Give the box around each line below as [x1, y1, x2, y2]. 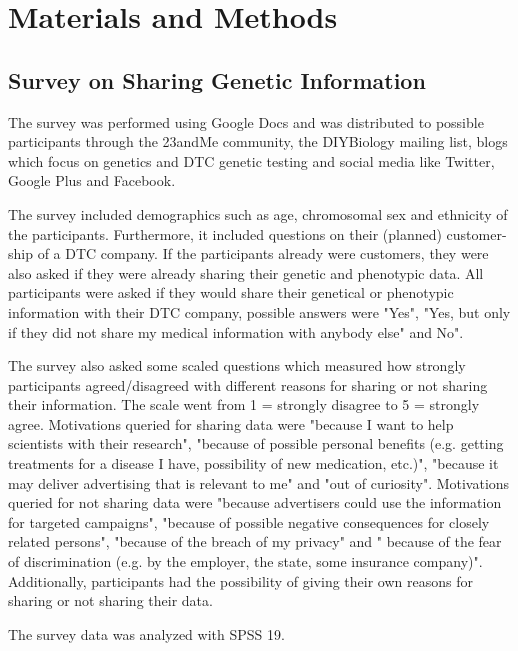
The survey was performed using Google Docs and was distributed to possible [8, 111, 484, 132]
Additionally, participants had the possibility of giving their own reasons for [8, 570, 473, 591]
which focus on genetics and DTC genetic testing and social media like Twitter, [8, 150, 495, 171]
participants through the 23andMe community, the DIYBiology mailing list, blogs [8, 131, 508, 152]
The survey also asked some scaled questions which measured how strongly [8, 355, 466, 376]
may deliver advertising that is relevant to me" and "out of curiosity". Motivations [8, 472, 510, 493]
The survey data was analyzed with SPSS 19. [8, 623, 285, 644]
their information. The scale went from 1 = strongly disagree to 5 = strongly [8, 394, 480, 415]
